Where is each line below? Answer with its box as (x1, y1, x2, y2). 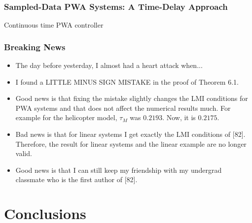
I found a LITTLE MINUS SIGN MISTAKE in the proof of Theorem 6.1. (15, 76, 239, 87)
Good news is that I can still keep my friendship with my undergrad (15, 164, 222, 175)
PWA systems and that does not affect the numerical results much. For (15, 102, 231, 113)
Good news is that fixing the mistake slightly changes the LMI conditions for (15, 93, 248, 103)
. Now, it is (162, 112, 196, 123)
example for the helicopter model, (15, 112, 117, 123)
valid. (15, 148, 32, 159)
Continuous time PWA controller (4, 20, 104, 30)
